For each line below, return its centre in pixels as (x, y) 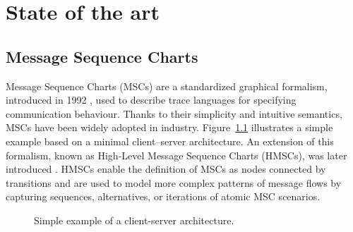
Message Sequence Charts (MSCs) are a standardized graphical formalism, (167, 86)
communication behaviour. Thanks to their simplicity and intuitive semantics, (174, 113)
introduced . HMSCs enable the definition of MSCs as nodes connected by (166, 169)
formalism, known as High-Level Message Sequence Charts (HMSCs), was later (176, 155)
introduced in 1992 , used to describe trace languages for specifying (151, 100)
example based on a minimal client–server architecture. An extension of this (170, 141)
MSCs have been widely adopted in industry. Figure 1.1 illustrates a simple (169, 127)
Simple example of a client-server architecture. (134, 220)
